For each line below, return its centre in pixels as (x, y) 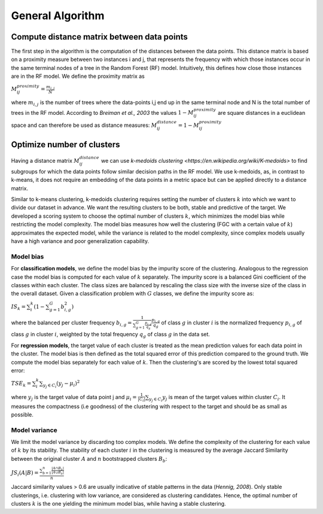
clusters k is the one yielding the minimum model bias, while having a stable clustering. (119, 504)
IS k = (19, 307)
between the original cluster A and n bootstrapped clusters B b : (89, 459)
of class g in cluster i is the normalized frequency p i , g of (231, 323)
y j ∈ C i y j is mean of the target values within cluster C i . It (217, 398)
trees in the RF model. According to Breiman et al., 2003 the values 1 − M (102, 112)
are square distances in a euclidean (261, 112)
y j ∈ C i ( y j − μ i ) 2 (61, 384)
